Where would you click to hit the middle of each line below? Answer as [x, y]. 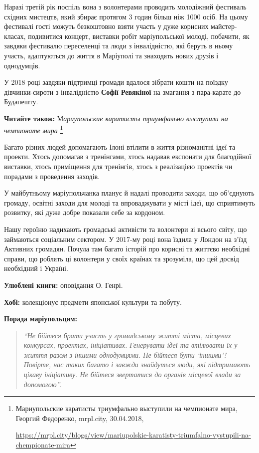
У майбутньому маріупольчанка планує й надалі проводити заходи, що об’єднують [129, 193]
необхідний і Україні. [36, 268]
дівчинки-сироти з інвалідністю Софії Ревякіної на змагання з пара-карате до [123, 92]
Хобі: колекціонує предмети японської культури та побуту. [93, 302]
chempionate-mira [43, 445]
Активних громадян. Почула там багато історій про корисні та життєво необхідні [127, 249]
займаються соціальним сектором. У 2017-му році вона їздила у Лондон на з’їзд [126, 239]
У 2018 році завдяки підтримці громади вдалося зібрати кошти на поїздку [116, 82]
